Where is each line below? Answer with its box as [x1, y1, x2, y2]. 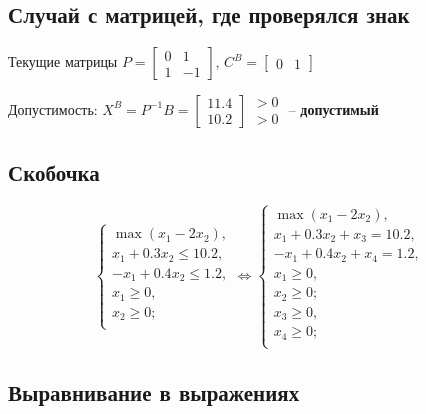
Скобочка [8, 156, 100, 187]
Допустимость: [8, 98, 98, 119]
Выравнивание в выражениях [8, 377, 300, 408]
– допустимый [288, 98, 379, 119]
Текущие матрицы [8, 51, 118, 72]
